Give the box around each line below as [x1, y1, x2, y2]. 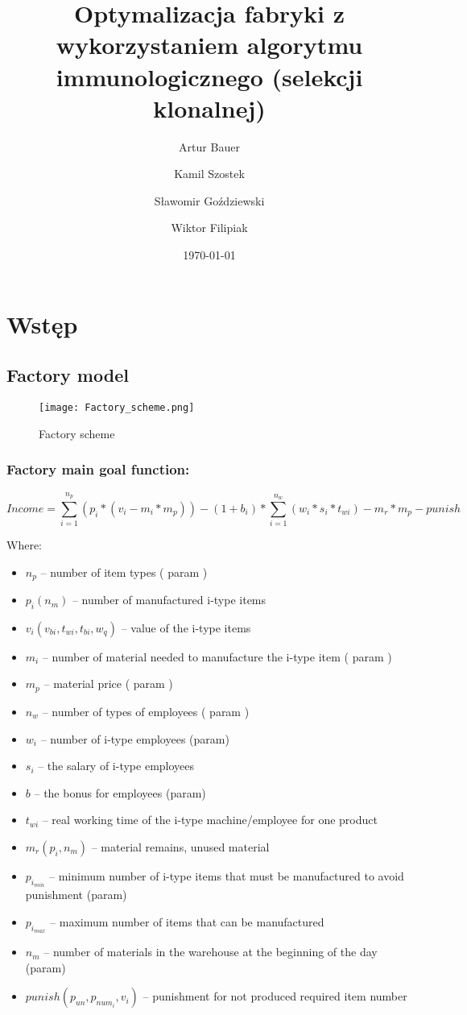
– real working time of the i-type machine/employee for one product [42, 811, 378, 828]
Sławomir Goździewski [154, 192, 265, 209]
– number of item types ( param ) [40, 563, 208, 580]
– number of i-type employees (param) [40, 730, 229, 747]
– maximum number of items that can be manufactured [50, 913, 324, 930]
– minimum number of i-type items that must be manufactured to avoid [49, 867, 404, 884]
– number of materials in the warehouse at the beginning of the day [43, 943, 378, 960]
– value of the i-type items [121, 619, 251, 636]
